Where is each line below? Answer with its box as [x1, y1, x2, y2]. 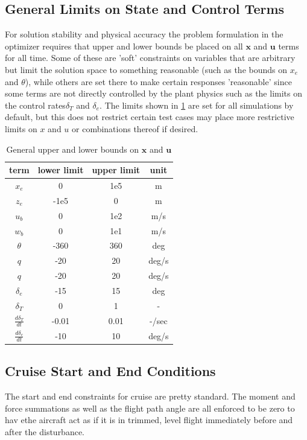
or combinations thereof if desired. [72, 122, 198, 135]
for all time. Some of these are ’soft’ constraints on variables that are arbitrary [5, 51, 296, 64]
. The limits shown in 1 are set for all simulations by [100, 98, 294, 111]
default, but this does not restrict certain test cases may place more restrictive [5, 110, 294, 123]
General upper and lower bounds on [6, 142, 139, 155]
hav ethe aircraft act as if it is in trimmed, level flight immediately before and [5, 413, 293, 426]
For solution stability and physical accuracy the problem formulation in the [5, 28, 283, 40]
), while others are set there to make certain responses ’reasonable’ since [25, 75, 292, 88]
